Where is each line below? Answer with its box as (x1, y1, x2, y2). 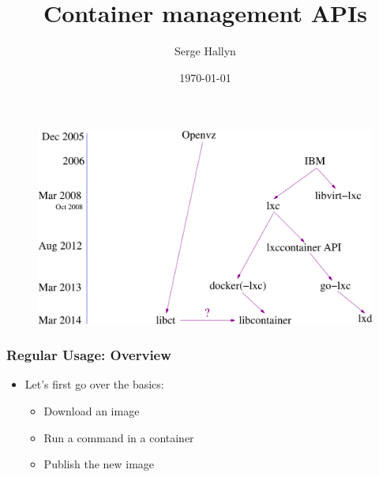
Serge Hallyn (174, 43, 236, 59)
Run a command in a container (43, 429, 194, 445)
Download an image (43, 403, 140, 419)
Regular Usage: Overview (6, 345, 171, 365)
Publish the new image (43, 456, 155, 472)
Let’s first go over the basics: (24, 376, 164, 392)
